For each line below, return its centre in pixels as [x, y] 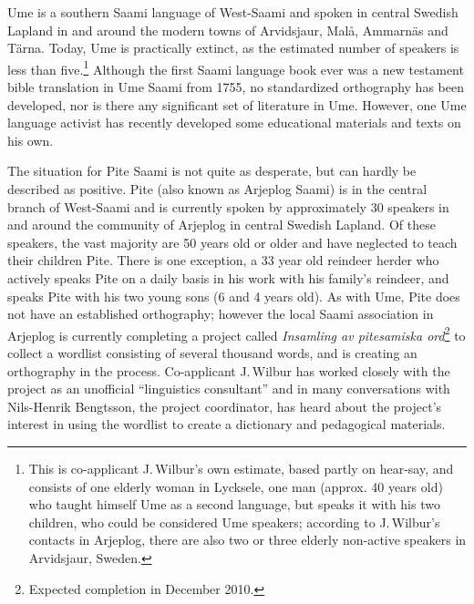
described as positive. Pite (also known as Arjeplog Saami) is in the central [217, 189]
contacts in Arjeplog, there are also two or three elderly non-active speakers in [247, 540]
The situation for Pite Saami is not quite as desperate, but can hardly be [212, 171]
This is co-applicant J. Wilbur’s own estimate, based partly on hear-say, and [241, 468]
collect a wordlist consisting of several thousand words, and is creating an [212, 353]
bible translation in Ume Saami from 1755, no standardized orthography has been [236, 87]
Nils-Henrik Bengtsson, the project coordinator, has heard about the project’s [225, 406]
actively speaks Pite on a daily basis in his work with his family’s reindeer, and [228, 277]
